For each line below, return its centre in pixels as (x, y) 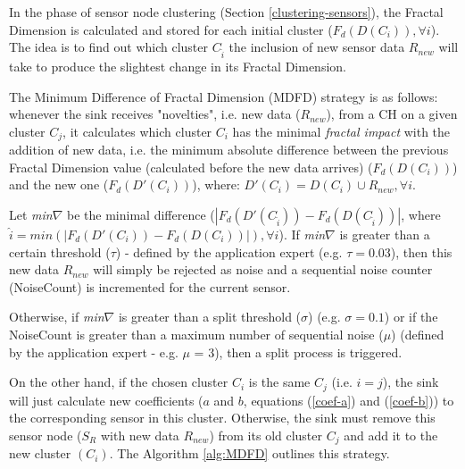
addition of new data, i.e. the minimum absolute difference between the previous (229, 150)
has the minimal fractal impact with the (341, 131)
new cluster (40, 453)
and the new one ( (59, 184)
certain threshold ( (60, 251)
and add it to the (391, 435)
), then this (421, 251)
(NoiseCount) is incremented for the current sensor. (150, 286)
